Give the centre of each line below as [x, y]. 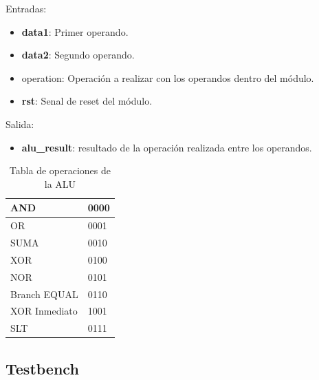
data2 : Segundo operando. [78, 55]
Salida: [20, 124]
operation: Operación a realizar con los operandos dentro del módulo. [168, 77]
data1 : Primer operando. [75, 31]
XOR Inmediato [44, 311]
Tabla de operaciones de [60, 170]
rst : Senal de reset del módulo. [87, 101]
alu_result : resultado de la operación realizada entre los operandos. [167, 147]
